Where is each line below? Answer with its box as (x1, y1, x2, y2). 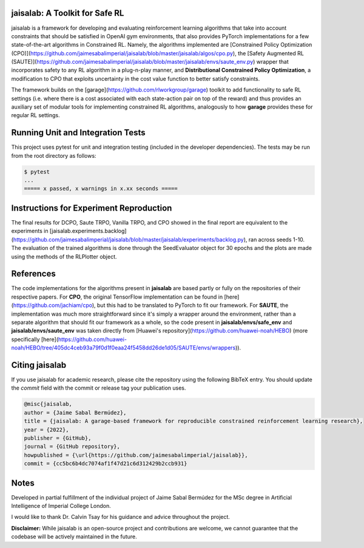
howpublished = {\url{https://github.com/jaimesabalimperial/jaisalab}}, (24, 452, 248, 458)
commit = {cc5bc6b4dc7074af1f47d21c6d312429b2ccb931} (24, 460, 187, 467)
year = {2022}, (24, 426, 69, 433)
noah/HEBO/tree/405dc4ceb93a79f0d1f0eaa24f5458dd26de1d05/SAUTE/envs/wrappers (11, 344, 236, 351)
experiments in (11, 228, 49, 235)
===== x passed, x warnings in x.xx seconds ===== (24, 185, 178, 192)
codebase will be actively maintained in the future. (11, 533, 138, 540)
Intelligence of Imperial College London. (11, 502, 112, 510)
